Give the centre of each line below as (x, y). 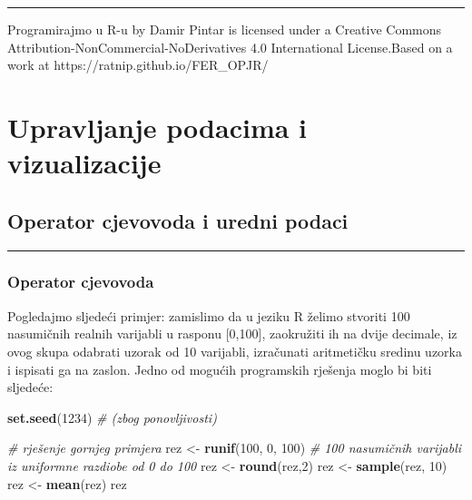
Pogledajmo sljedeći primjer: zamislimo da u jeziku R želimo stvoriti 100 (209, 315)
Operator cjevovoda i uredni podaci (178, 220)
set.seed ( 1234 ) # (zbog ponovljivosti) (112, 417)
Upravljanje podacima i (157, 127)
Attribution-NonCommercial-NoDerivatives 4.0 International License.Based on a (230, 47)
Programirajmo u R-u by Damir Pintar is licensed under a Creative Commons (225, 29)
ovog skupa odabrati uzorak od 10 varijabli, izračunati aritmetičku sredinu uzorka (235, 351)
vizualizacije (84, 163)
